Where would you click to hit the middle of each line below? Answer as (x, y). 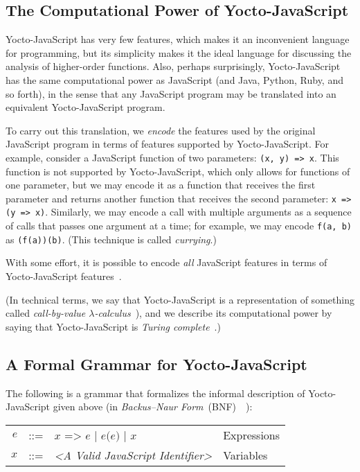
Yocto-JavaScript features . (64, 276)
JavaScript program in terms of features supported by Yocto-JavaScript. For (168, 144)
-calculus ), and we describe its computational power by (213, 313)
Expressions (252, 435)
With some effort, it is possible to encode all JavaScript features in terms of (166, 262)
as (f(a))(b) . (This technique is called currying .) (111, 239)
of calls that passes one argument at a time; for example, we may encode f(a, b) (179, 226)
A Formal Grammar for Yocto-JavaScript (156, 364)
